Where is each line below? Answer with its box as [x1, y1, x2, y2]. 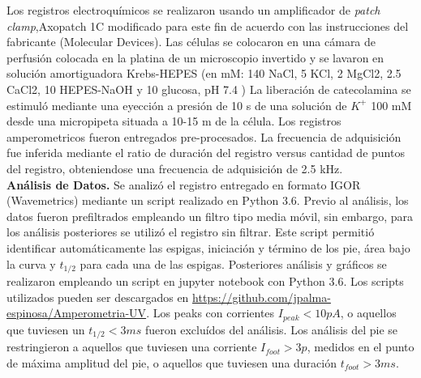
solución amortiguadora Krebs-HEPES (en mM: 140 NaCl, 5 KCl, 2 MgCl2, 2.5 [6, 65, 402, 82]
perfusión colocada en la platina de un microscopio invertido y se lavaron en [6, 49, 384, 66]
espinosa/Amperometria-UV [6, 304, 147, 321]
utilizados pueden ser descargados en [6, 288, 189, 305]
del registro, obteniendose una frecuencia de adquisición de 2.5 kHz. [6, 159, 343, 176]
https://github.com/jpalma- [192, 288, 331, 305]
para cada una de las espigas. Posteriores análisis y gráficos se [79, 255, 387, 272]
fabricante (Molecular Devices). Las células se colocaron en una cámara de [6, 33, 376, 50]
